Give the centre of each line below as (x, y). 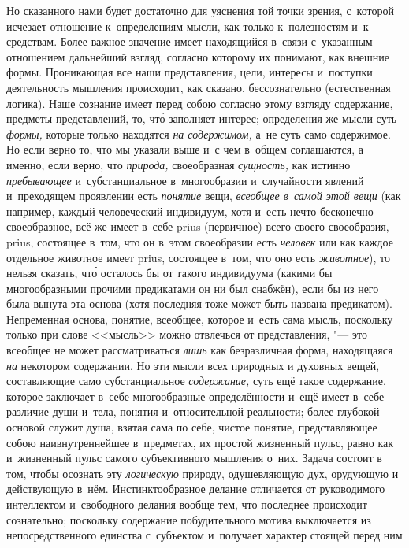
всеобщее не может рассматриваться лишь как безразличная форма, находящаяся (200, 350)
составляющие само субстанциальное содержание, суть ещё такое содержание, (196, 381)
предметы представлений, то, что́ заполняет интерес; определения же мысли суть (202, 118)
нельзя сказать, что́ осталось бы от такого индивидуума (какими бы (169, 273)
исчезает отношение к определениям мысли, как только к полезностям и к (188, 26)
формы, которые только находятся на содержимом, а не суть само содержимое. (199, 133)
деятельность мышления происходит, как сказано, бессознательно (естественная (199, 87)
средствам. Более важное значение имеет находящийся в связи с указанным (190, 41)
